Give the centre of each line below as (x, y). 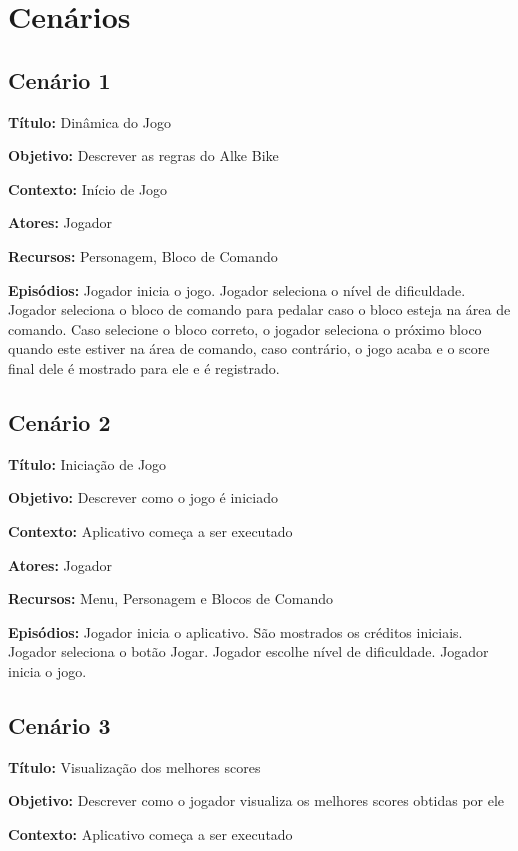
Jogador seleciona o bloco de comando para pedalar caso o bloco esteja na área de (259, 309)
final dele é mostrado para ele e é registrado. (144, 367)
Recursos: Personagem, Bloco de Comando (143, 255)
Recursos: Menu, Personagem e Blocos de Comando (171, 598)
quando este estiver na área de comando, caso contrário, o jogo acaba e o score (249, 348)
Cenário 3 (59, 724)
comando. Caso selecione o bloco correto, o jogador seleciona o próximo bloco (245, 328)
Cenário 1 (59, 79)
